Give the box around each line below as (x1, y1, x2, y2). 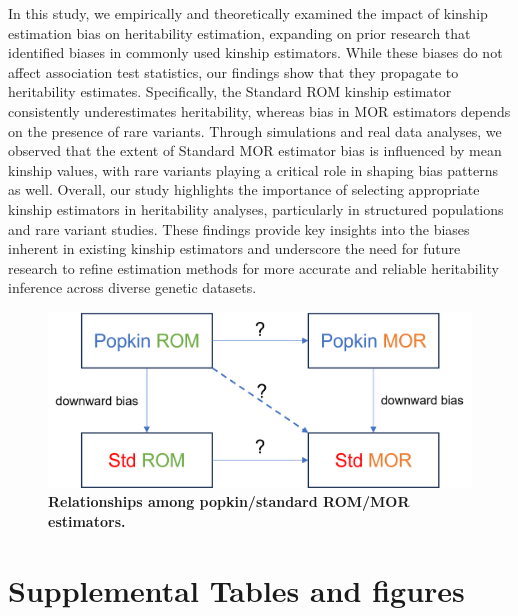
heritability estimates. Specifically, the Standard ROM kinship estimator (8, 81, 452, 102)
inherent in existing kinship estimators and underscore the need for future (8, 238, 461, 259)
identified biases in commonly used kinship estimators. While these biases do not (8, 42, 503, 63)
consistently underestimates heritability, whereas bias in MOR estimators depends (8, 100, 511, 121)
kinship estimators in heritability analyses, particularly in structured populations (8, 198, 504, 219)
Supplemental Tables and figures (8, 569, 465, 610)
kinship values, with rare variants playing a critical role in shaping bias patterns (8, 159, 498, 180)
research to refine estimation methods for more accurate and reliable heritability (8, 257, 499, 278)
